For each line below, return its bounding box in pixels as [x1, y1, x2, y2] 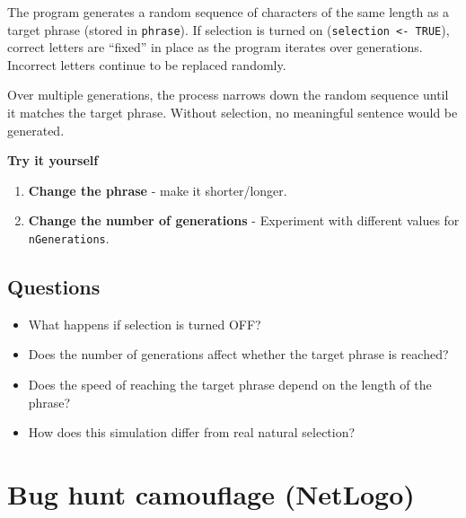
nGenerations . [28, 229, 110, 247]
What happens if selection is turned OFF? [28, 314, 261, 333]
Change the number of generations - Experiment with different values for [28, 211, 460, 230]
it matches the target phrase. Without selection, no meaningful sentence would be [7, 103, 458, 122]
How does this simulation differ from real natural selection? [28, 423, 356, 442]
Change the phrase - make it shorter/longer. [28, 180, 287, 199]
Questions [7, 273, 101, 301]
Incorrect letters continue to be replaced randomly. [7, 55, 286, 74]
